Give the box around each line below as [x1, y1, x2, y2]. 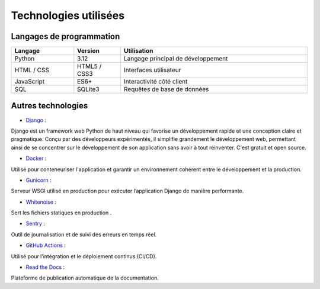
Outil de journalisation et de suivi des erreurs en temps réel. [11, 231, 157, 238]
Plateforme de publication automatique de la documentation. [11, 274, 159, 281]
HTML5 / [77, 62, 102, 70]
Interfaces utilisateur [123, 66, 181, 74]
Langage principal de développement [123, 54, 228, 63]
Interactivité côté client [123, 78, 188, 86]
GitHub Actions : [25, 242, 66, 249]
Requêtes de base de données [123, 85, 209, 94]
